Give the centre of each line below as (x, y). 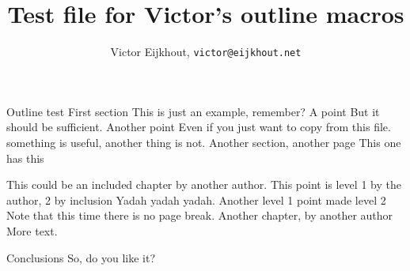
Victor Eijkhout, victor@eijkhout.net (206, 52)
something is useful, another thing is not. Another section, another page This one (204, 142)
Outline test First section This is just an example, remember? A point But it (193, 111)
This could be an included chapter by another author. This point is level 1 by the (204, 184)
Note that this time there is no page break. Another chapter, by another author (200, 215)
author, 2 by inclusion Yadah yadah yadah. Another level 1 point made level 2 (196, 199)
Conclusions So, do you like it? (81, 257)
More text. (32, 230)
